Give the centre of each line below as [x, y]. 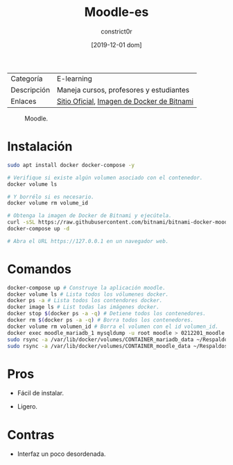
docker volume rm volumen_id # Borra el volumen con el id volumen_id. [113, 326]
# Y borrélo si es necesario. [51, 197]
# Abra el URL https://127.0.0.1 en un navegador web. [88, 241]
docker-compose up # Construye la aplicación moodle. [87, 287]
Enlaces [24, 101]
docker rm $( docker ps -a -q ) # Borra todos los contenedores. [101, 320]
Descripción [31, 90]
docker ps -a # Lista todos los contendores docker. [85, 301]
